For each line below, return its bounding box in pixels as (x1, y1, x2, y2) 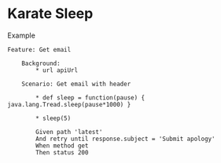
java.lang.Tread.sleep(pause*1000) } (7, 100, 131, 108)
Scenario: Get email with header (21, 80, 131, 88)
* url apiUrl (35, 66, 79, 74)
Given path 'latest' (35, 128, 103, 136)
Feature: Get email (7, 45, 72, 53)
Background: (21, 60, 61, 67)
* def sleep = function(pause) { (35, 93, 145, 102)
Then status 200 (35, 148, 89, 157)
